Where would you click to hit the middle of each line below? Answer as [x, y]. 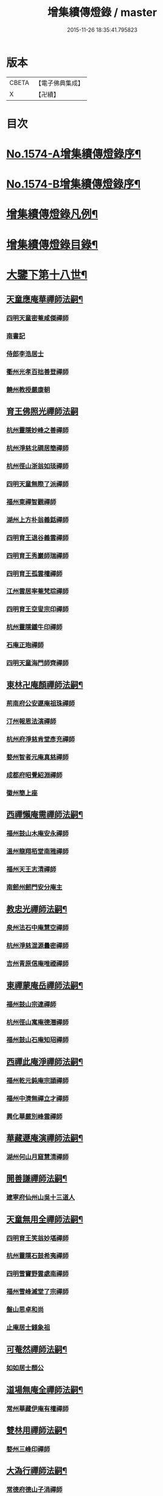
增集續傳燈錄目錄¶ [52, 244]
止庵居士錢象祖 [28, 1328]
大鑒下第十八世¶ [47, 275]
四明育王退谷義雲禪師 [37, 538]
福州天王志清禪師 [31, 869]
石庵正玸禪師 [25, 645]
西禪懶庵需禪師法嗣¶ [45, 815]
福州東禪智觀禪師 [31, 502]
